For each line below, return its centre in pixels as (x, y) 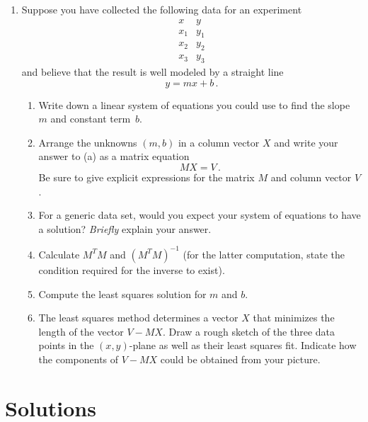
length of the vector (81, 331)
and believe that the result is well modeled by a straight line (153, 72)
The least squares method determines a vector (138, 318)
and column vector (311, 177)
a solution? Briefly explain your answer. (125, 228)
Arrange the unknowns (88, 142)
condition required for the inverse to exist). (132, 269)
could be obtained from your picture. (240, 359)
